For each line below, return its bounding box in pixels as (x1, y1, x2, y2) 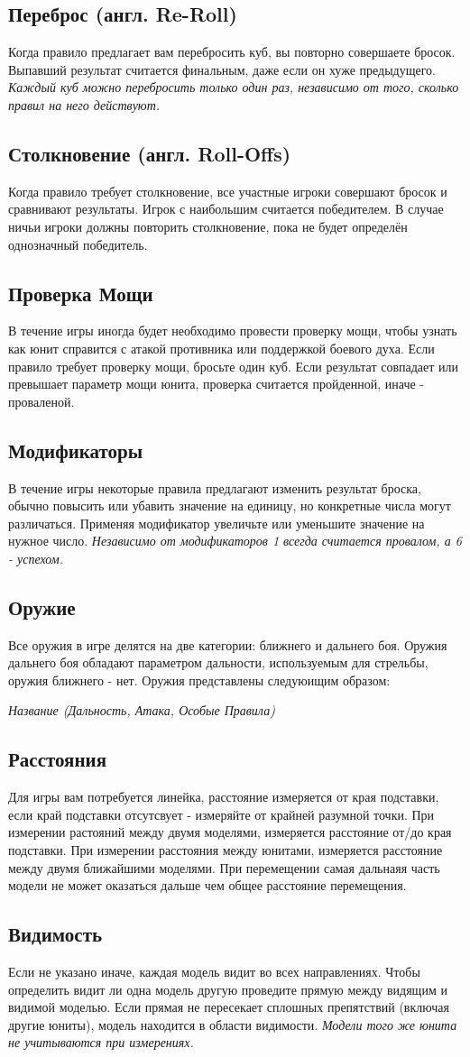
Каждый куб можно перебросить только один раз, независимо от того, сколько (8, 78, 459, 97)
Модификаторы (8, 436, 143, 464)
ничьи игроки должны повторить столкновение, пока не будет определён (8, 216, 408, 235)
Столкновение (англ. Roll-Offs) (8, 139, 291, 167)
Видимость (8, 920, 103, 948)
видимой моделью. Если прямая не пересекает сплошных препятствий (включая (8, 997, 449, 1016)
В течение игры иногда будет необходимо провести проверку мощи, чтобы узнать (8, 321, 457, 340)
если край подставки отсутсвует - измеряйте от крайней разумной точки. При (8, 804, 435, 823)
